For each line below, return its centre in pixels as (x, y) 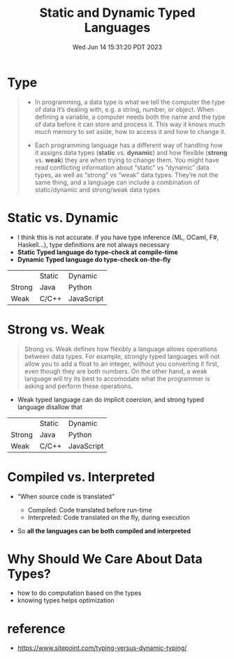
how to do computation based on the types (79, 593)
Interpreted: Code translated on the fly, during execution (109, 517)
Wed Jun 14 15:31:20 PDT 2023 (117, 47)
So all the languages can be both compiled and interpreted (104, 531)
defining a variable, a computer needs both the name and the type (130, 117)
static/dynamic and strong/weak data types (97, 189)
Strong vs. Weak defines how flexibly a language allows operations (121, 349)
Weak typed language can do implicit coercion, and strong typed (111, 399)
